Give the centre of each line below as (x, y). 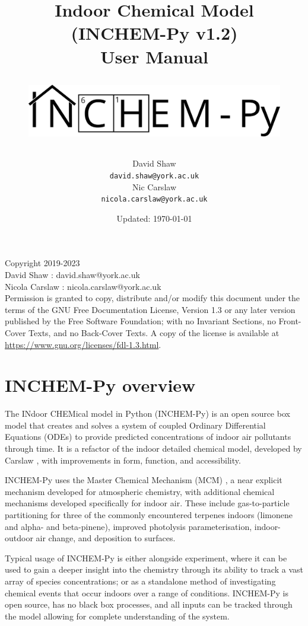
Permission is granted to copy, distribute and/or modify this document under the (153, 298)
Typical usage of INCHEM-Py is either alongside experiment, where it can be (146, 558)
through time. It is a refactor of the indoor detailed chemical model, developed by (153, 448)
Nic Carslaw (154, 186)
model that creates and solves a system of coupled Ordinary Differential (135, 425)
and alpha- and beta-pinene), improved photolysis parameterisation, (128, 526)
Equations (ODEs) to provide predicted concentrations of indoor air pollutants (148, 437)
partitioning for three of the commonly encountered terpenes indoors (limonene (149, 515)
